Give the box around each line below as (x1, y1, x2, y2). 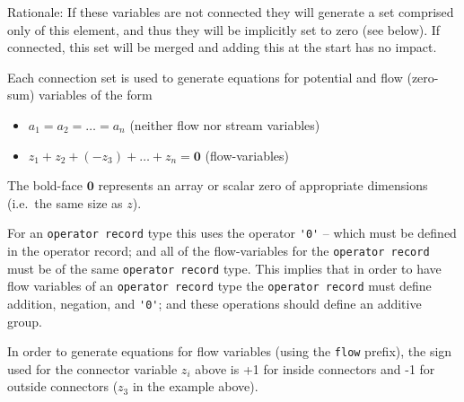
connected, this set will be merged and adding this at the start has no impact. (7, 38, 437, 57)
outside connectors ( (7, 377, 118, 396)
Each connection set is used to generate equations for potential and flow (7, 67, 403, 86)
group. (7, 311, 42, 330)
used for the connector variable (7, 359, 178, 378)
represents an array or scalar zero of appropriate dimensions (98, 176, 428, 195)
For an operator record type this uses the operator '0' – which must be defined (7, 223, 457, 242)
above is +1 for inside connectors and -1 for (195, 359, 435, 378)
